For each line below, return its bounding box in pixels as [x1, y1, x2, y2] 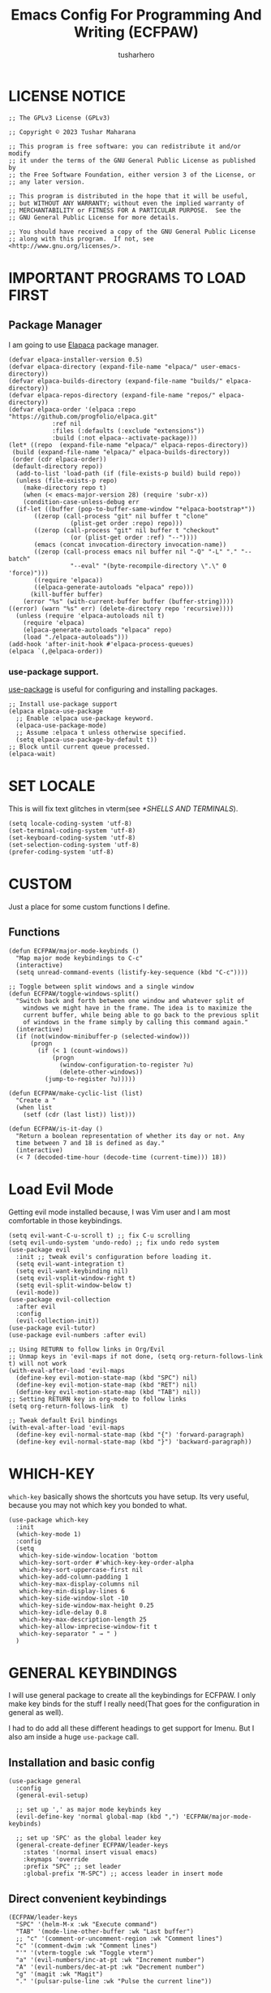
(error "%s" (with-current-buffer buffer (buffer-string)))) [23, 597, 234, 606]
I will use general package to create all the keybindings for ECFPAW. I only [8, 1691, 256, 1700]
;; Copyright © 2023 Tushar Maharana [8, 128, 136, 136]
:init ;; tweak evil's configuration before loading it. [15, 1253, 213, 1261]
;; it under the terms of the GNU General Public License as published [8, 156, 256, 164]
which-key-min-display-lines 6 [19, 1587, 126, 1595]
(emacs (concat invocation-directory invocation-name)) [33, 541, 227, 549]
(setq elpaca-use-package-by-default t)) [15, 736, 158, 744]
